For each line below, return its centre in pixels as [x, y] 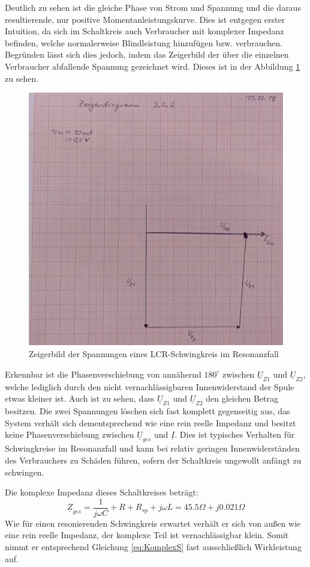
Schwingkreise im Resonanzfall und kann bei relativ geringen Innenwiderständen [152, 448]
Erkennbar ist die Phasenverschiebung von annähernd [103, 374]
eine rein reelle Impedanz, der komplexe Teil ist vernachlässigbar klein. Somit [147, 535]
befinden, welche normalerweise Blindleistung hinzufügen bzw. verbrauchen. [144, 42]
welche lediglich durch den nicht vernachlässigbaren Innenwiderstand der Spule [150, 386]
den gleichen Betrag [242, 398]
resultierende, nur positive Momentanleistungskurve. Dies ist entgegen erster [145, 19]
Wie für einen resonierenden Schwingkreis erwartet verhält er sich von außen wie [153, 523]
